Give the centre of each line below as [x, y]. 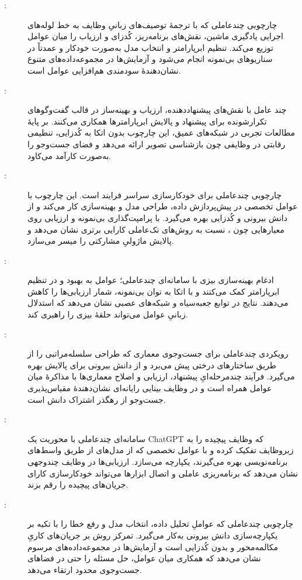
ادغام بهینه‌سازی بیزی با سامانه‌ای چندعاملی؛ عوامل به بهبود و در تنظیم [151, 280]
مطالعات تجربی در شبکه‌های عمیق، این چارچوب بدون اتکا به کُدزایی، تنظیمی [161, 132]
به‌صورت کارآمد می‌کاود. [70, 155]
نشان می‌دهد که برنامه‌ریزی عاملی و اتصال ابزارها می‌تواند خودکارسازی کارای [163, 473]
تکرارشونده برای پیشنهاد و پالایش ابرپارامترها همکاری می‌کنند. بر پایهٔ [147, 121]
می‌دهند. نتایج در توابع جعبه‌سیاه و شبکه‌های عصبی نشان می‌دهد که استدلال [158, 303]
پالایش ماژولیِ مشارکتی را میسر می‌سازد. [101, 241]
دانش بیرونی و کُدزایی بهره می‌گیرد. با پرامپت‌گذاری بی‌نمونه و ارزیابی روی [157, 217]
